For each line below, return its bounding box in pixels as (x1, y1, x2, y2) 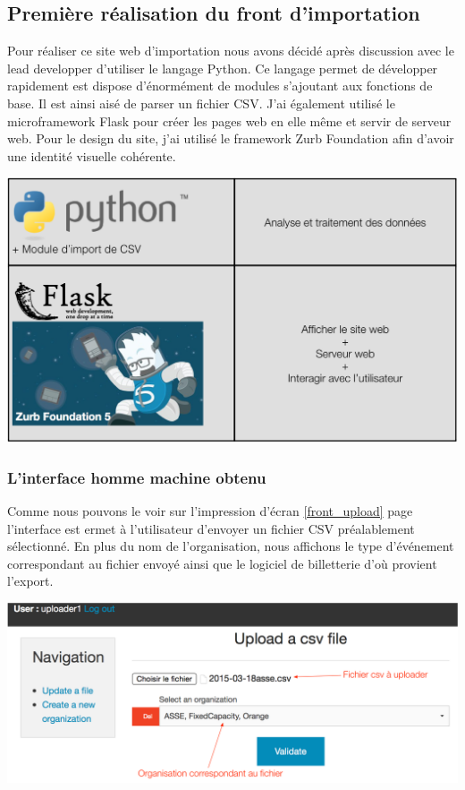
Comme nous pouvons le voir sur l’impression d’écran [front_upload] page (7, 501, 413, 520)
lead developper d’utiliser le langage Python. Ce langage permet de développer (7, 58, 438, 77)
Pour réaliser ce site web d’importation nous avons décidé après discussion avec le (7, 41, 454, 60)
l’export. (7, 571, 54, 590)
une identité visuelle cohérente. (7, 146, 176, 165)
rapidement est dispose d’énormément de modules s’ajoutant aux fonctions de (7, 76, 433, 95)
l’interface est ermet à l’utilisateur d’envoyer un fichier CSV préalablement (7, 519, 415, 537)
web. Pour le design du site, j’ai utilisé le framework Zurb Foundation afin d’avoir (7, 129, 454, 148)
